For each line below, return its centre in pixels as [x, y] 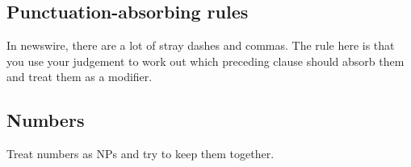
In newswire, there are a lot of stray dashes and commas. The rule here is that [201, 45]
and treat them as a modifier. [80, 77]
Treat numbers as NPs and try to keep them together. [140, 154]
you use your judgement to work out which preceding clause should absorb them [205, 61]
